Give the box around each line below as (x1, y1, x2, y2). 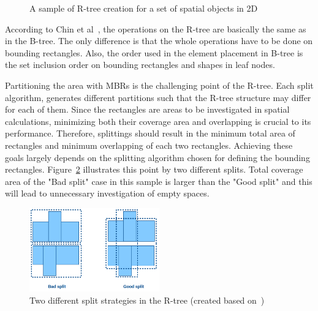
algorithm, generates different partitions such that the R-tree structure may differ (5, 91, 311, 103)
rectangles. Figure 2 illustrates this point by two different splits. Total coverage (5, 163, 303, 176)
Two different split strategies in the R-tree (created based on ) (29, 294, 265, 307)
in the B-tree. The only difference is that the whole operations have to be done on (5, 34, 313, 47)
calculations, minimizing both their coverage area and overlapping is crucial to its (5, 114, 311, 127)
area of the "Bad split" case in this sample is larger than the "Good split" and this (5, 174, 312, 187)
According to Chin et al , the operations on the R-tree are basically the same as (5, 22, 306, 35)
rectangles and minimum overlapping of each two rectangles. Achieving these (5, 138, 293, 151)
